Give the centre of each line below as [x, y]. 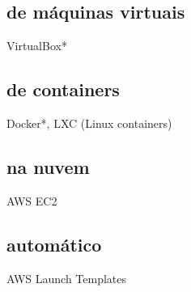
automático [54, 244]
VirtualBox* [37, 46]
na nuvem [48, 166]
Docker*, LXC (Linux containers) [89, 123]
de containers [63, 89]
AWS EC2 [32, 200]
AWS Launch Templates [67, 278]
